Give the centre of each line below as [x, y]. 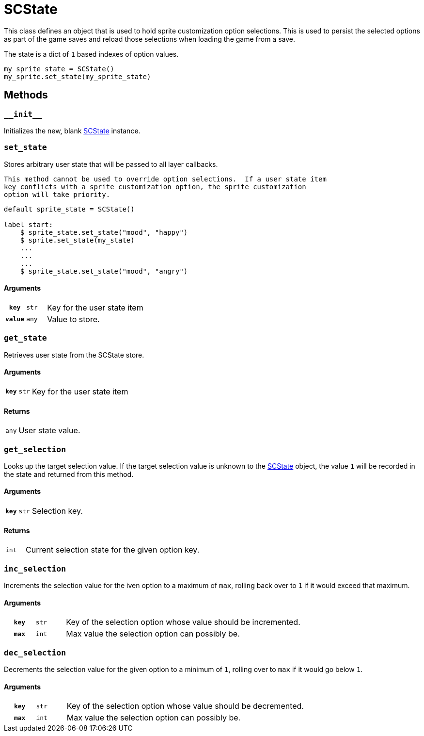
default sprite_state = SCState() [69, 209]
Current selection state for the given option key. [113, 550]
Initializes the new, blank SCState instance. [72, 131]
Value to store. [73, 319]
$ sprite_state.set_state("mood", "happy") [104, 232]
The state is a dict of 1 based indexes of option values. [91, 54]
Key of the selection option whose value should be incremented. [183, 622]
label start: [29, 224]
